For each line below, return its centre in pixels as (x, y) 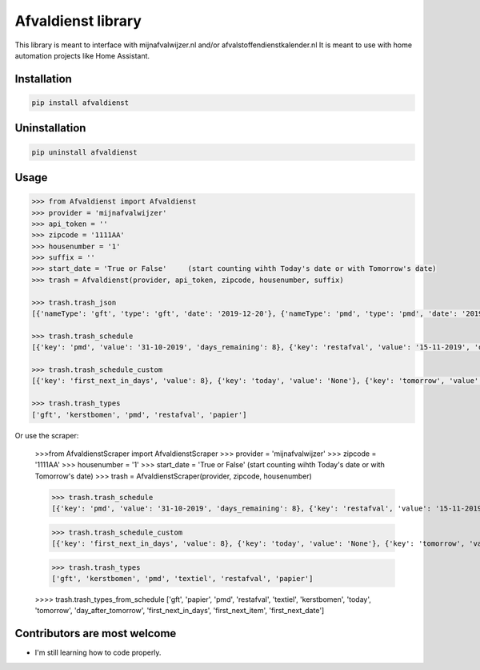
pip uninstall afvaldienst (84, 152)
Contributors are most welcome (96, 634)
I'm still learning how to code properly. (98, 652)
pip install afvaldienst (80, 103)
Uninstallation (50, 128)
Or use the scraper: (47, 435)
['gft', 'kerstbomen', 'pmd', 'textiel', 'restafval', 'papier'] (182, 579)
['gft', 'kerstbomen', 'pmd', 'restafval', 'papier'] (139, 414)
